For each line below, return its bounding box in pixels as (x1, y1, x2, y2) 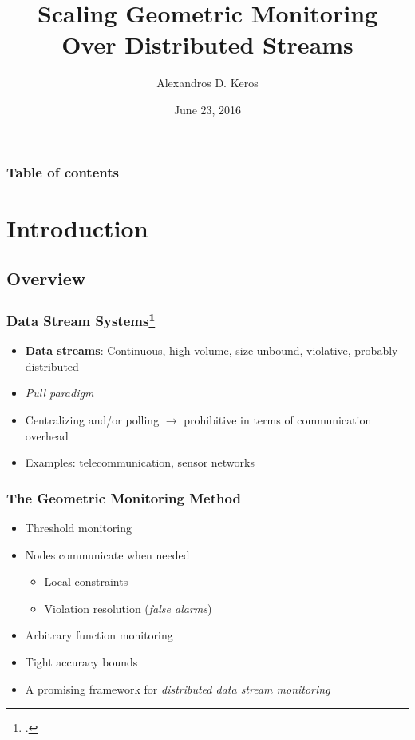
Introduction (6, 211, 148, 244)
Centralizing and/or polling (25, 412, 160, 428)
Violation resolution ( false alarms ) (44, 599, 212, 616)
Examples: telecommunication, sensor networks (25, 454, 255, 471)
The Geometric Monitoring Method (6, 487, 241, 507)
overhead (25, 427, 69, 444)
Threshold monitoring (25, 519, 132, 536)
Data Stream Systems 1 (6, 308, 156, 330)
